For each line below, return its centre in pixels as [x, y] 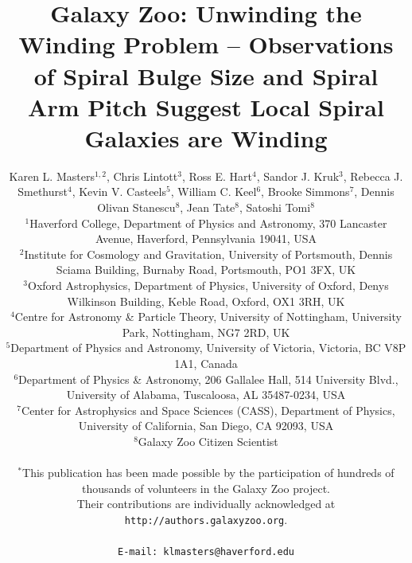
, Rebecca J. [373, 176]
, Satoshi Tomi [275, 207]
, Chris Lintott [142, 176]
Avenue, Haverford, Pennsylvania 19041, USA [206, 238]
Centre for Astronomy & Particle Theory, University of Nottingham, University [208, 317]
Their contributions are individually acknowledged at [206, 504]
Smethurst [43, 192]
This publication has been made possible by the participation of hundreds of [208, 473]
